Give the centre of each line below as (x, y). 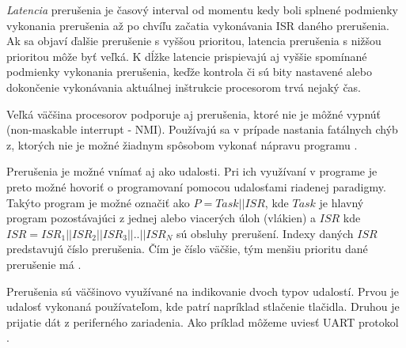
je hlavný (341, 202)
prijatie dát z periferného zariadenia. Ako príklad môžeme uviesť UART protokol (203, 322)
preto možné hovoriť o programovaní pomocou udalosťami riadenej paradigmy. (196, 186)
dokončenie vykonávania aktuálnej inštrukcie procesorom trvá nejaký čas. (184, 87)
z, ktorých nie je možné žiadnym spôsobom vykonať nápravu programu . (182, 144)
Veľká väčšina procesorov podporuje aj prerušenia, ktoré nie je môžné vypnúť (194, 113)
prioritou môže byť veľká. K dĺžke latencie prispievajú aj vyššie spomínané (187, 56)
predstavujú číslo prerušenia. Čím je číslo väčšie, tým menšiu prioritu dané (187, 249)
